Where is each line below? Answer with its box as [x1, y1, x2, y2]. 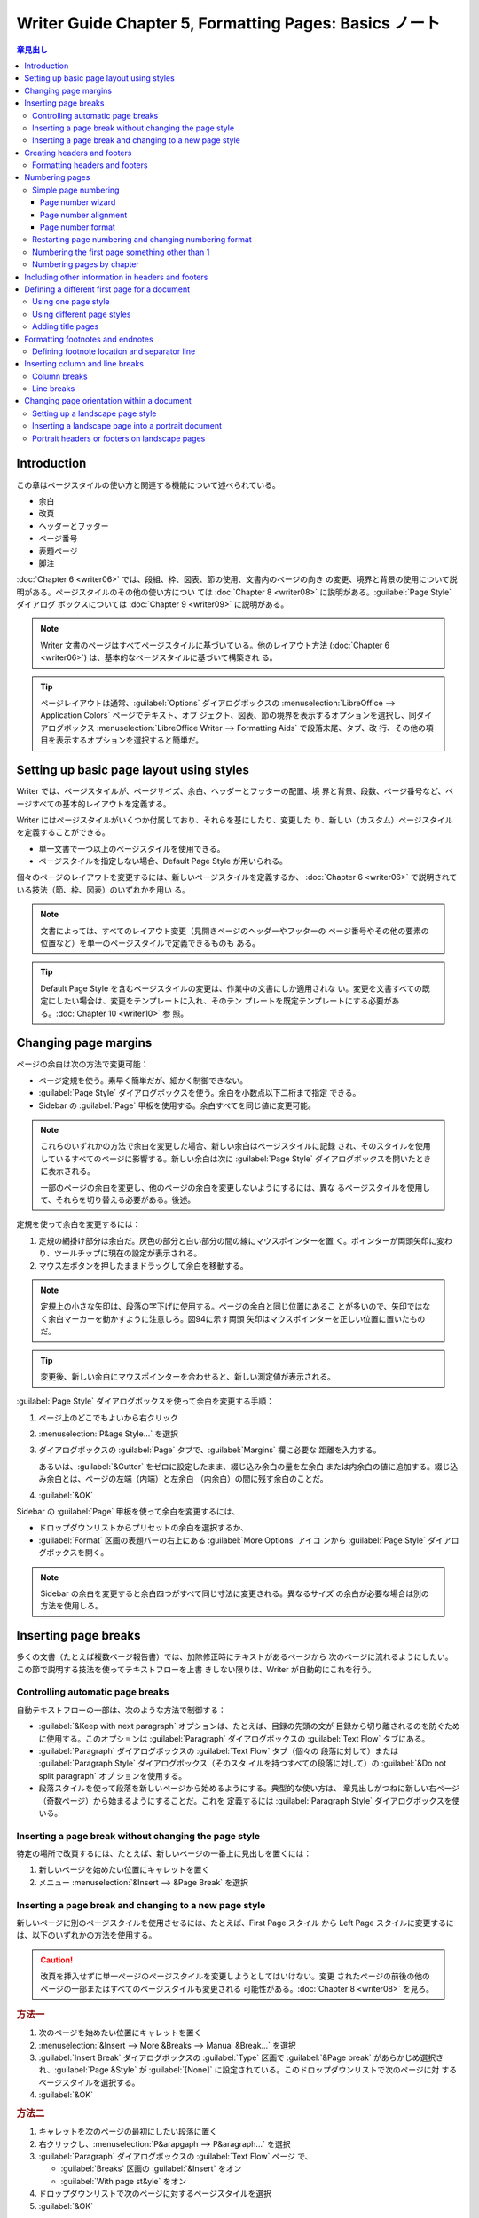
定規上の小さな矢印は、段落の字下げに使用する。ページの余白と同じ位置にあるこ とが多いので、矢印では [40, 1301, 423, 1312]
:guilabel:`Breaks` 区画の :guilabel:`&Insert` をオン [60, 2163, 242, 2174]
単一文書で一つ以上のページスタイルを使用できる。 [38, 843, 225, 853]
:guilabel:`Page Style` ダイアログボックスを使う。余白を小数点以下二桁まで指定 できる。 [38, 1088, 361, 1098]
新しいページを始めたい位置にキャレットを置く [38, 1864, 210, 1876]
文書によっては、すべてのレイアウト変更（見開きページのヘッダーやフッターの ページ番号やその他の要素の [40, 925, 429, 936]
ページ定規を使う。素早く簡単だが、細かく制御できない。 [38, 1074, 248, 1086]
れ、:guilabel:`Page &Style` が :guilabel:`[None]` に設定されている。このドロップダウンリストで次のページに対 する [38, 2065, 458, 2075]
